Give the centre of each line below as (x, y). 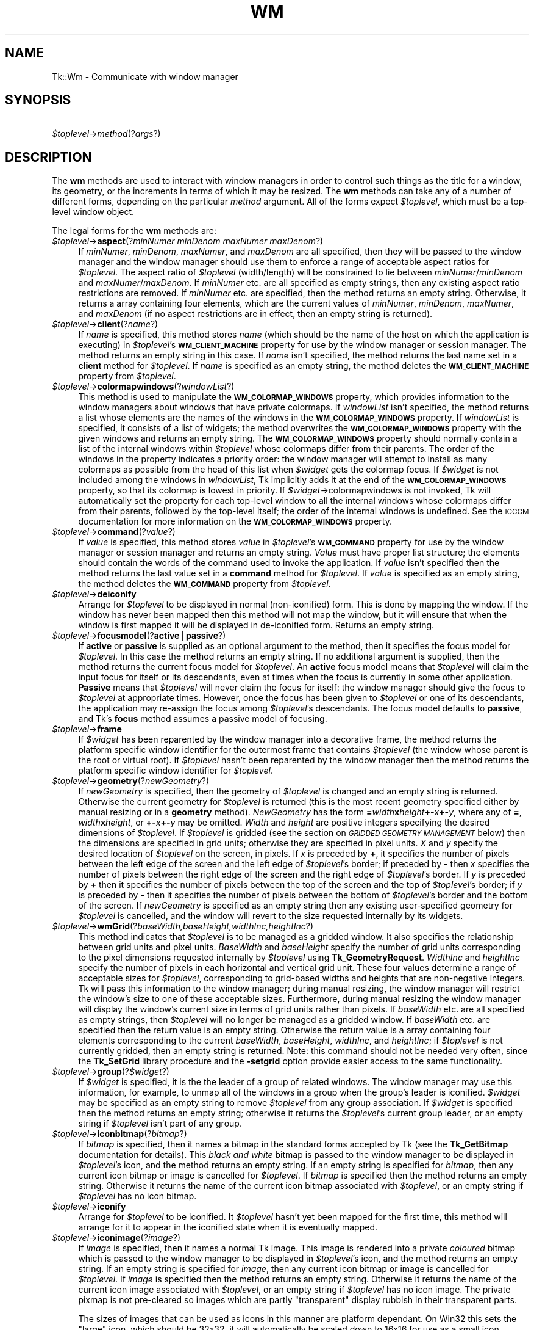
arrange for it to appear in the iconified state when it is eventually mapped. (228, 1227)
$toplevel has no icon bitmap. (137, 1196)
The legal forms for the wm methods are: (134, 231)
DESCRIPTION (48, 157)
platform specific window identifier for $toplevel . (176, 771)
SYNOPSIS (38, 100)
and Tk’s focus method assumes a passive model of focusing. (203, 719)
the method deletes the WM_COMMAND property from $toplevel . (205, 584)
